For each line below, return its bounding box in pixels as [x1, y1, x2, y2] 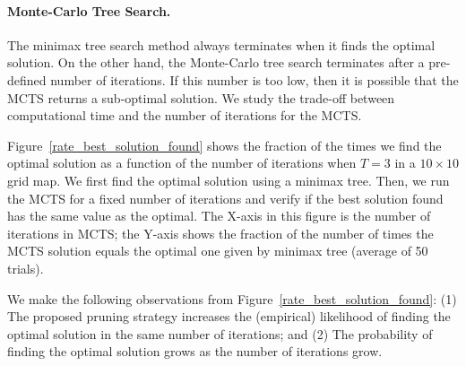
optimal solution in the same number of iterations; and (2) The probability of [7, 324, 433, 343]
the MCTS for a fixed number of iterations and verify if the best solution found [7, 188, 444, 207]
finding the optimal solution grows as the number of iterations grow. [7, 342, 383, 361]
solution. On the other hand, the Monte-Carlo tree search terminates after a [7, 53, 425, 72]
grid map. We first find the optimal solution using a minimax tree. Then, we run [7, 170, 450, 189]
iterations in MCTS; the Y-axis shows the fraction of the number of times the [7, 223, 434, 242]
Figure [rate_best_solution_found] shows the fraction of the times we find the [7, 135, 442, 154]
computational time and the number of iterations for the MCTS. [7, 106, 362, 125]
